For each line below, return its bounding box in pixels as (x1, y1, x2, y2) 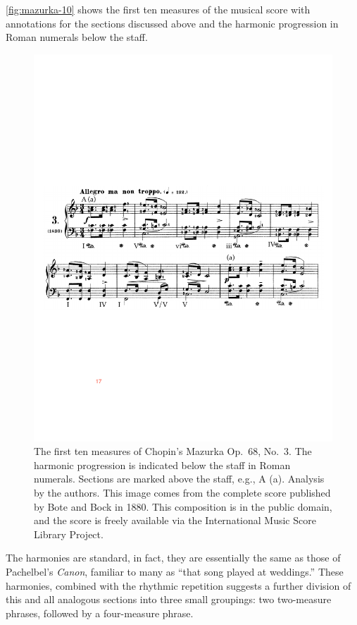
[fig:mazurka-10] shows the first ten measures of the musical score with (6, 2, 311, 16)
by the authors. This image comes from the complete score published (34, 485, 331, 500)
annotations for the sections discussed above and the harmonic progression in (6, 16, 339, 30)
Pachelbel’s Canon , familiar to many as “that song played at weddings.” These (6, 564, 344, 579)
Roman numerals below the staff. (6, 30, 148, 44)
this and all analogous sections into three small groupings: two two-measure (6, 592, 332, 607)
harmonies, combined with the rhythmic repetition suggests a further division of (6, 578, 351, 593)
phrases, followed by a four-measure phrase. (6, 605, 194, 620)
